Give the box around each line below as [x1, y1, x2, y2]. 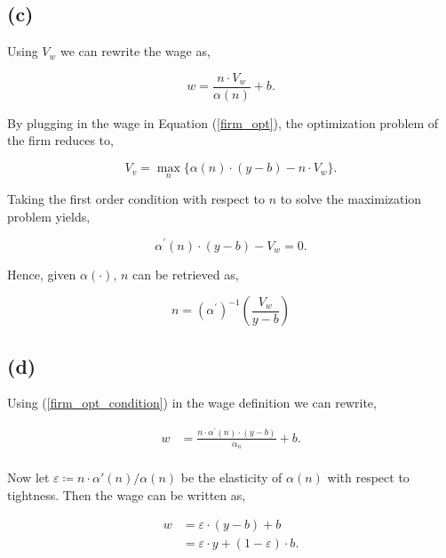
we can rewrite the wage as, [60, 42, 211, 61]
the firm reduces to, [7, 131, 114, 150]
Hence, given [7, 264, 76, 283]
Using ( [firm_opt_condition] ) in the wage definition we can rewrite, [7, 393, 377, 412]
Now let [7, 468, 50, 487]
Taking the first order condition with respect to [7, 190, 266, 208]
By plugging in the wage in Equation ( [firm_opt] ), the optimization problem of [7, 113, 439, 132]
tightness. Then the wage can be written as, [7, 485, 246, 504]
